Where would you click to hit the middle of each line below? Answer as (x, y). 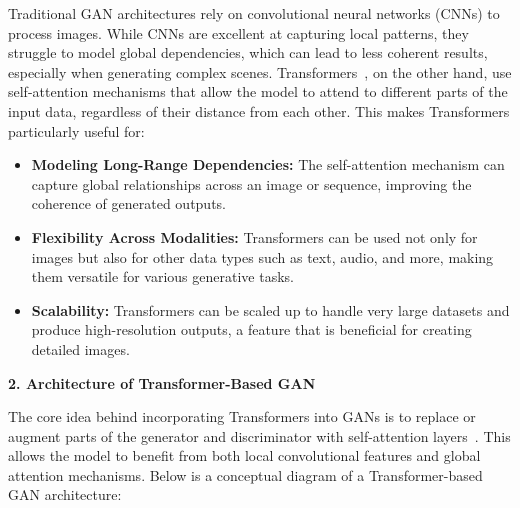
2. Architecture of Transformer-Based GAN (162, 382)
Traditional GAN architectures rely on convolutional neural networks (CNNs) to (254, 13)
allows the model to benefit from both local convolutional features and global (244, 455)
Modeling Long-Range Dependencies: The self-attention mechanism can (268, 164)
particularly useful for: (76, 130)
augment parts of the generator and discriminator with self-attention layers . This (259, 435)
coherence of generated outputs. (129, 203)
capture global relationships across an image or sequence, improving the (251, 183)
